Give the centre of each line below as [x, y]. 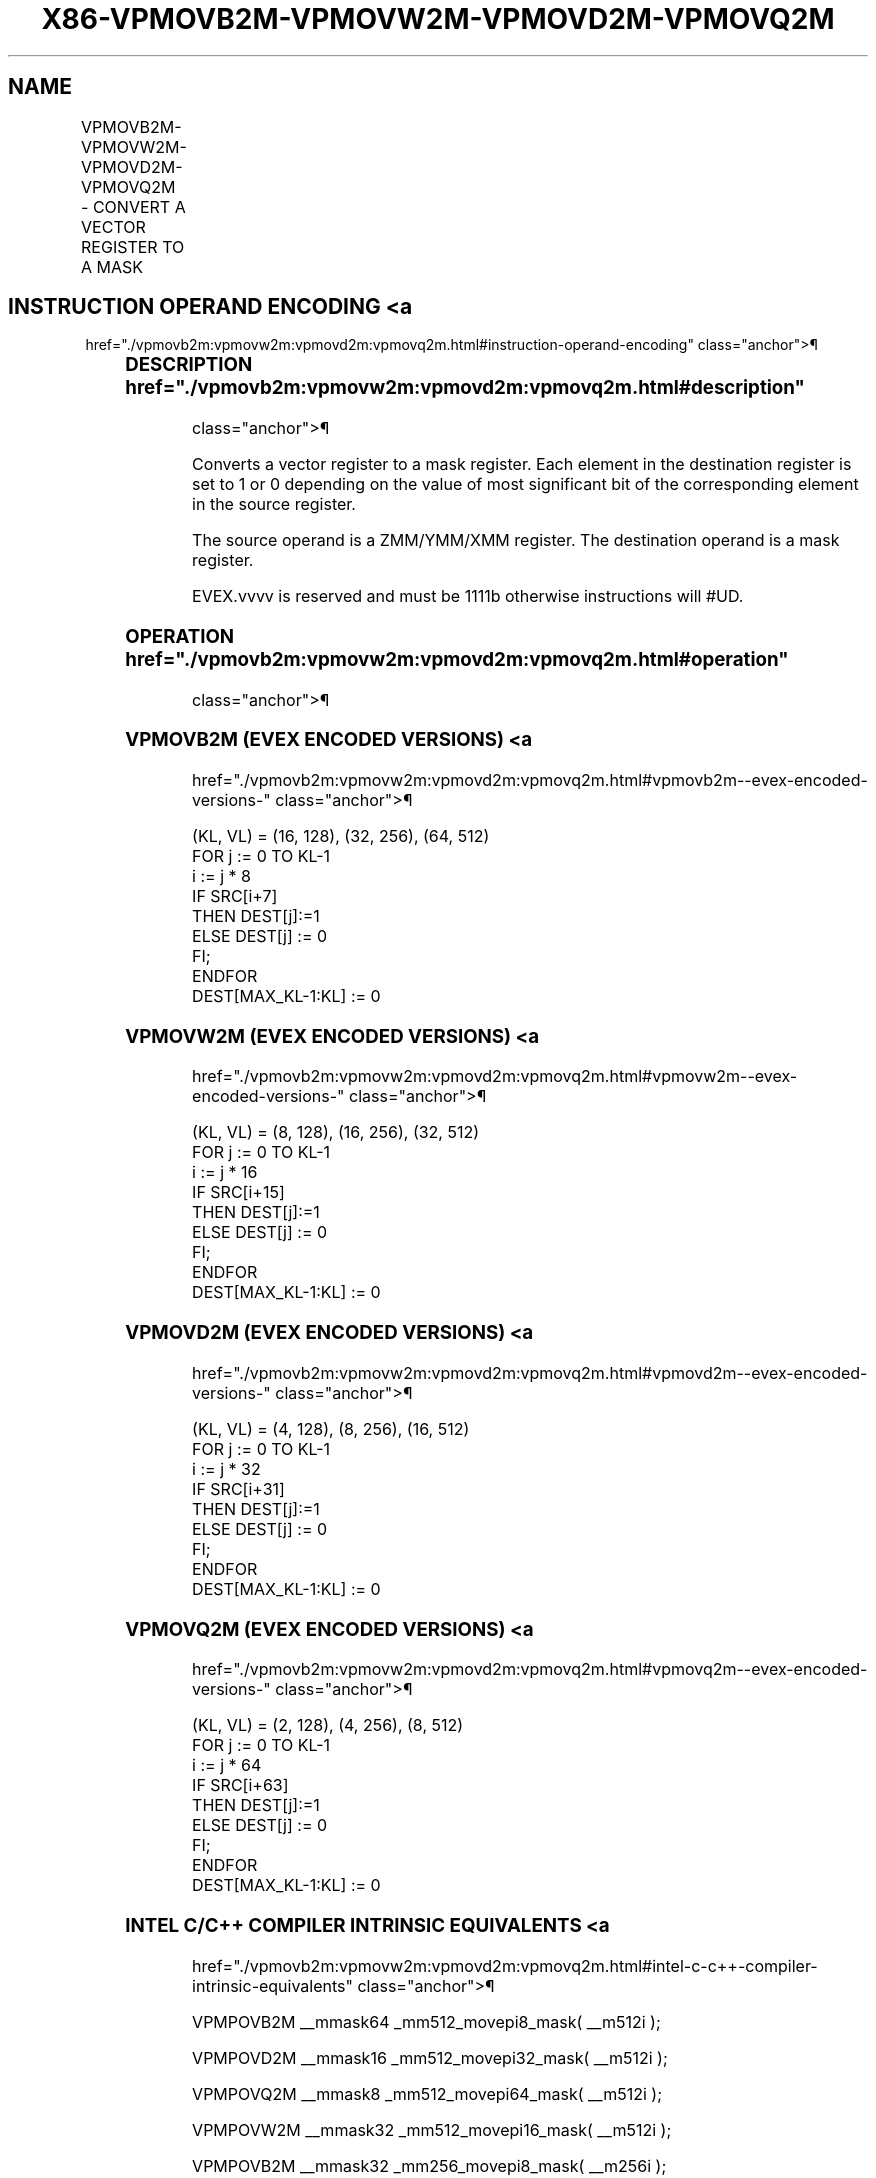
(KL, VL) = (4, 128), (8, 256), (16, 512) [331, 1428]
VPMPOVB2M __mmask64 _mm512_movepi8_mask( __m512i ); [426, 2021]
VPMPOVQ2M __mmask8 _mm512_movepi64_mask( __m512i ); [427, 2093]
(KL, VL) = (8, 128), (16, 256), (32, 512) [336, 1132]
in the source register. [274, 504]
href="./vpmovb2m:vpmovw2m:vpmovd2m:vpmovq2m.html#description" [465, 388]
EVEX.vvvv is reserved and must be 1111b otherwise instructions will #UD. [468, 596]
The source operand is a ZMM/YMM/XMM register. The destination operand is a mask [516, 540]
